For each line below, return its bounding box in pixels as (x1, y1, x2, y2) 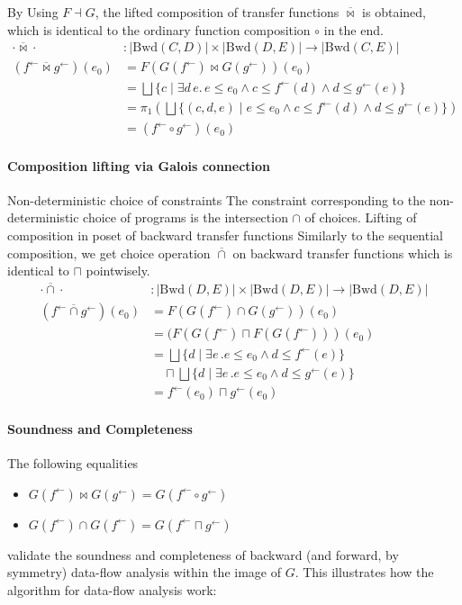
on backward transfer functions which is (232, 243, 453, 262)
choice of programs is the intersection (83, 208, 288, 227)
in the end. (323, 20, 384, 39)
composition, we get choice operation (7, 243, 211, 262)
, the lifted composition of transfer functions (95, 3, 340, 21)
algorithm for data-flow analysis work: (7, 580, 217, 599)
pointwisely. (86, 261, 150, 280)
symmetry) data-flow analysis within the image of (7, 563, 281, 582)
